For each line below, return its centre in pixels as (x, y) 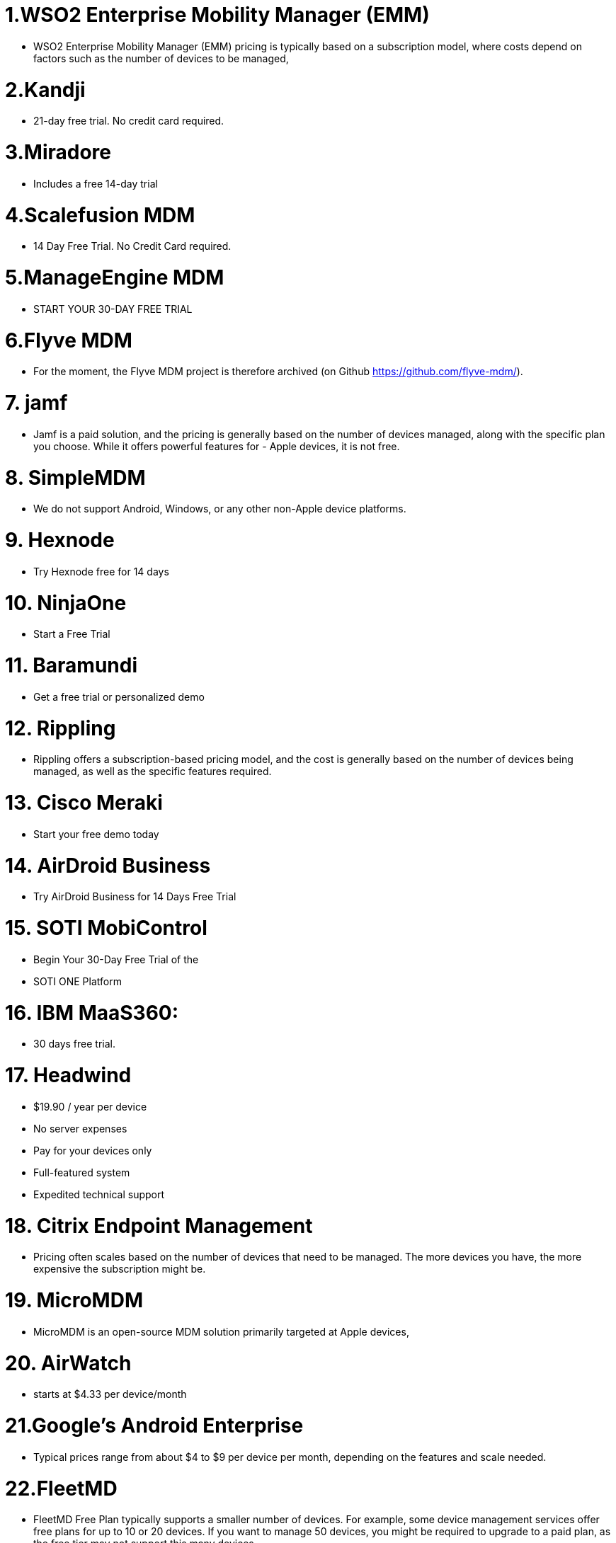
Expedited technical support (99, 1194)
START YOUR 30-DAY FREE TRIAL (113, 309)
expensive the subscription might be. (120, 1269)
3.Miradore (58, 152)
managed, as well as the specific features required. (153, 772)
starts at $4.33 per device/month (110, 1394)
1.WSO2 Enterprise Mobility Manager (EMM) (217, 15)
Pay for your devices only (93, 1150)
